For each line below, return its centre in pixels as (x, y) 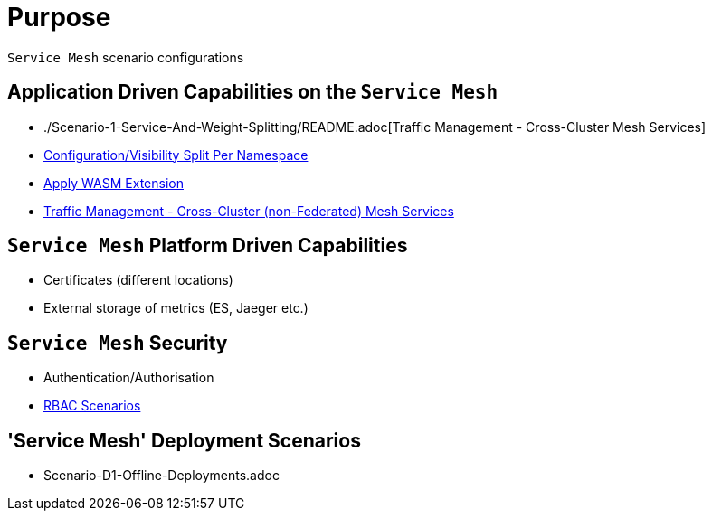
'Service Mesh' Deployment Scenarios (184, 440)
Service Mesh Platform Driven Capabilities (208, 246)
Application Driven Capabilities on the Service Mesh (253, 92)
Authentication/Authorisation (129, 378)
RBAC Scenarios (92, 406)
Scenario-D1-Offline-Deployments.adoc (161, 476)
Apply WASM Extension (114, 183)
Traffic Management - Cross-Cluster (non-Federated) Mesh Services (249, 211)
